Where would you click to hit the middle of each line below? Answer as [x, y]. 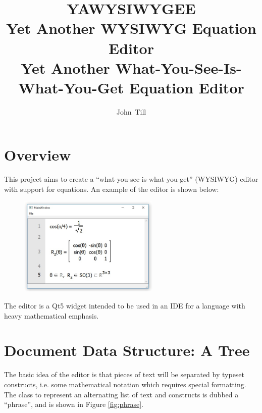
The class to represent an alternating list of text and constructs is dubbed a [121, 394]
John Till [131, 111]
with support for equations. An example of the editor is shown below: [112, 189]
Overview [38, 155]
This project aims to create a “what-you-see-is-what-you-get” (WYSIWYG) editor [131, 179]
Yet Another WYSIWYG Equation [131, 28]
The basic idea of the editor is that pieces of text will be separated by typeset [124, 374]
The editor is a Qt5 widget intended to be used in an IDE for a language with [125, 306]
